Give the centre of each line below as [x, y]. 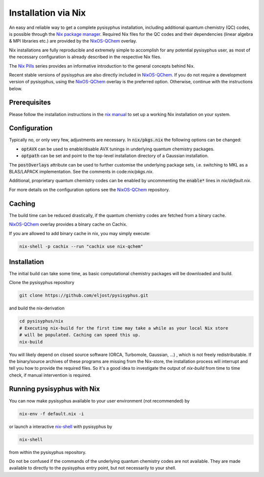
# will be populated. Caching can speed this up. [80, 335]
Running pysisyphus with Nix [55, 389]
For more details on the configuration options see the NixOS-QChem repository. [89, 190]
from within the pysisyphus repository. [48, 452]
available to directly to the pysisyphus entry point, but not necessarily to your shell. [93, 468]
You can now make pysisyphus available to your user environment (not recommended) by [99, 401]
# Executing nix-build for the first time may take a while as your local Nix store [124, 328]
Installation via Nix [47, 13]
